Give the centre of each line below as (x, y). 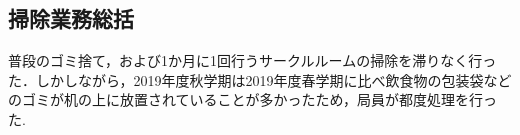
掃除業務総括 (71, 18)
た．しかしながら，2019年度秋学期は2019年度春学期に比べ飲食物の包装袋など (260, 79)
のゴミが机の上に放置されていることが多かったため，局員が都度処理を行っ (252, 99)
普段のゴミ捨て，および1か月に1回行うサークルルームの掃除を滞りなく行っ (252, 60)
